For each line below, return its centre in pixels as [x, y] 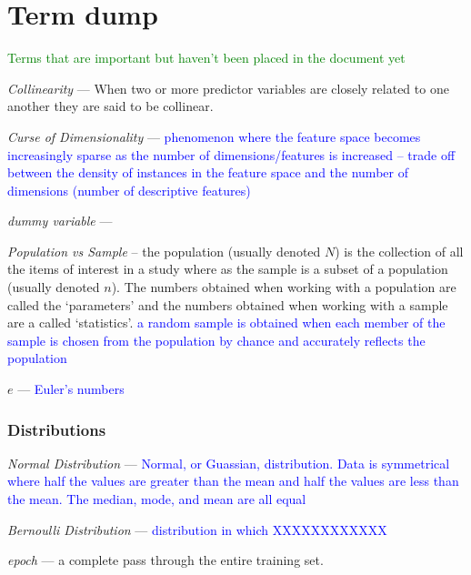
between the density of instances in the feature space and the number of [208, 172]
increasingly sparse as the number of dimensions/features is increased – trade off [231, 154]
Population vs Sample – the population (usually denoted [164, 251]
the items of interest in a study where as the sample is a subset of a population [228, 269]
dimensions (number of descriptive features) [129, 190]
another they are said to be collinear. [110, 106]
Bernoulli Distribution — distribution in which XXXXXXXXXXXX [197, 529]
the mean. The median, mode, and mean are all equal [157, 499]
